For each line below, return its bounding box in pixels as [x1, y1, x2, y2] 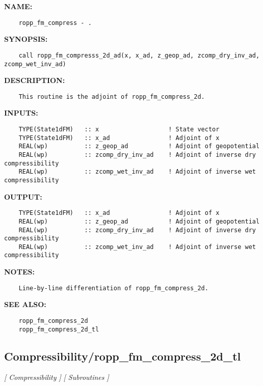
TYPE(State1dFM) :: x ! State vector [18, 126, 220, 133]
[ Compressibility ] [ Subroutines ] [4, 372, 109, 382]
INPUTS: [4, 107, 38, 118]
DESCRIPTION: [4, 75, 65, 86]
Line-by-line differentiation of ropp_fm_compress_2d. [18, 284, 208, 292]
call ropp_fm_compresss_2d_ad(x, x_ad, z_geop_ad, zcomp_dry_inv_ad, [18, 51, 260, 59]
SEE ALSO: [4, 299, 46, 310]
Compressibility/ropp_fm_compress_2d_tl [4, 348, 241, 364]
